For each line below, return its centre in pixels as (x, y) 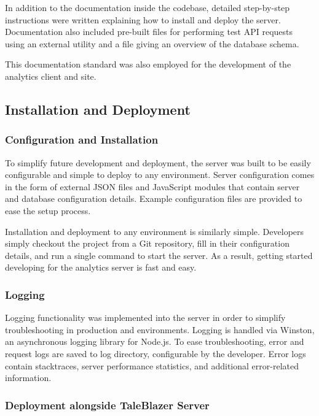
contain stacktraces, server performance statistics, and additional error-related (152, 365)
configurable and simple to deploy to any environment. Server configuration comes (160, 175)
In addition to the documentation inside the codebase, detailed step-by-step (148, 7)
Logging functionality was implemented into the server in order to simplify (145, 318)
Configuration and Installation (82, 140)
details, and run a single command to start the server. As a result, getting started (159, 255)
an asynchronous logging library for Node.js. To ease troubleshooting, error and (155, 341)
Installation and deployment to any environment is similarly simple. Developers (155, 231)
